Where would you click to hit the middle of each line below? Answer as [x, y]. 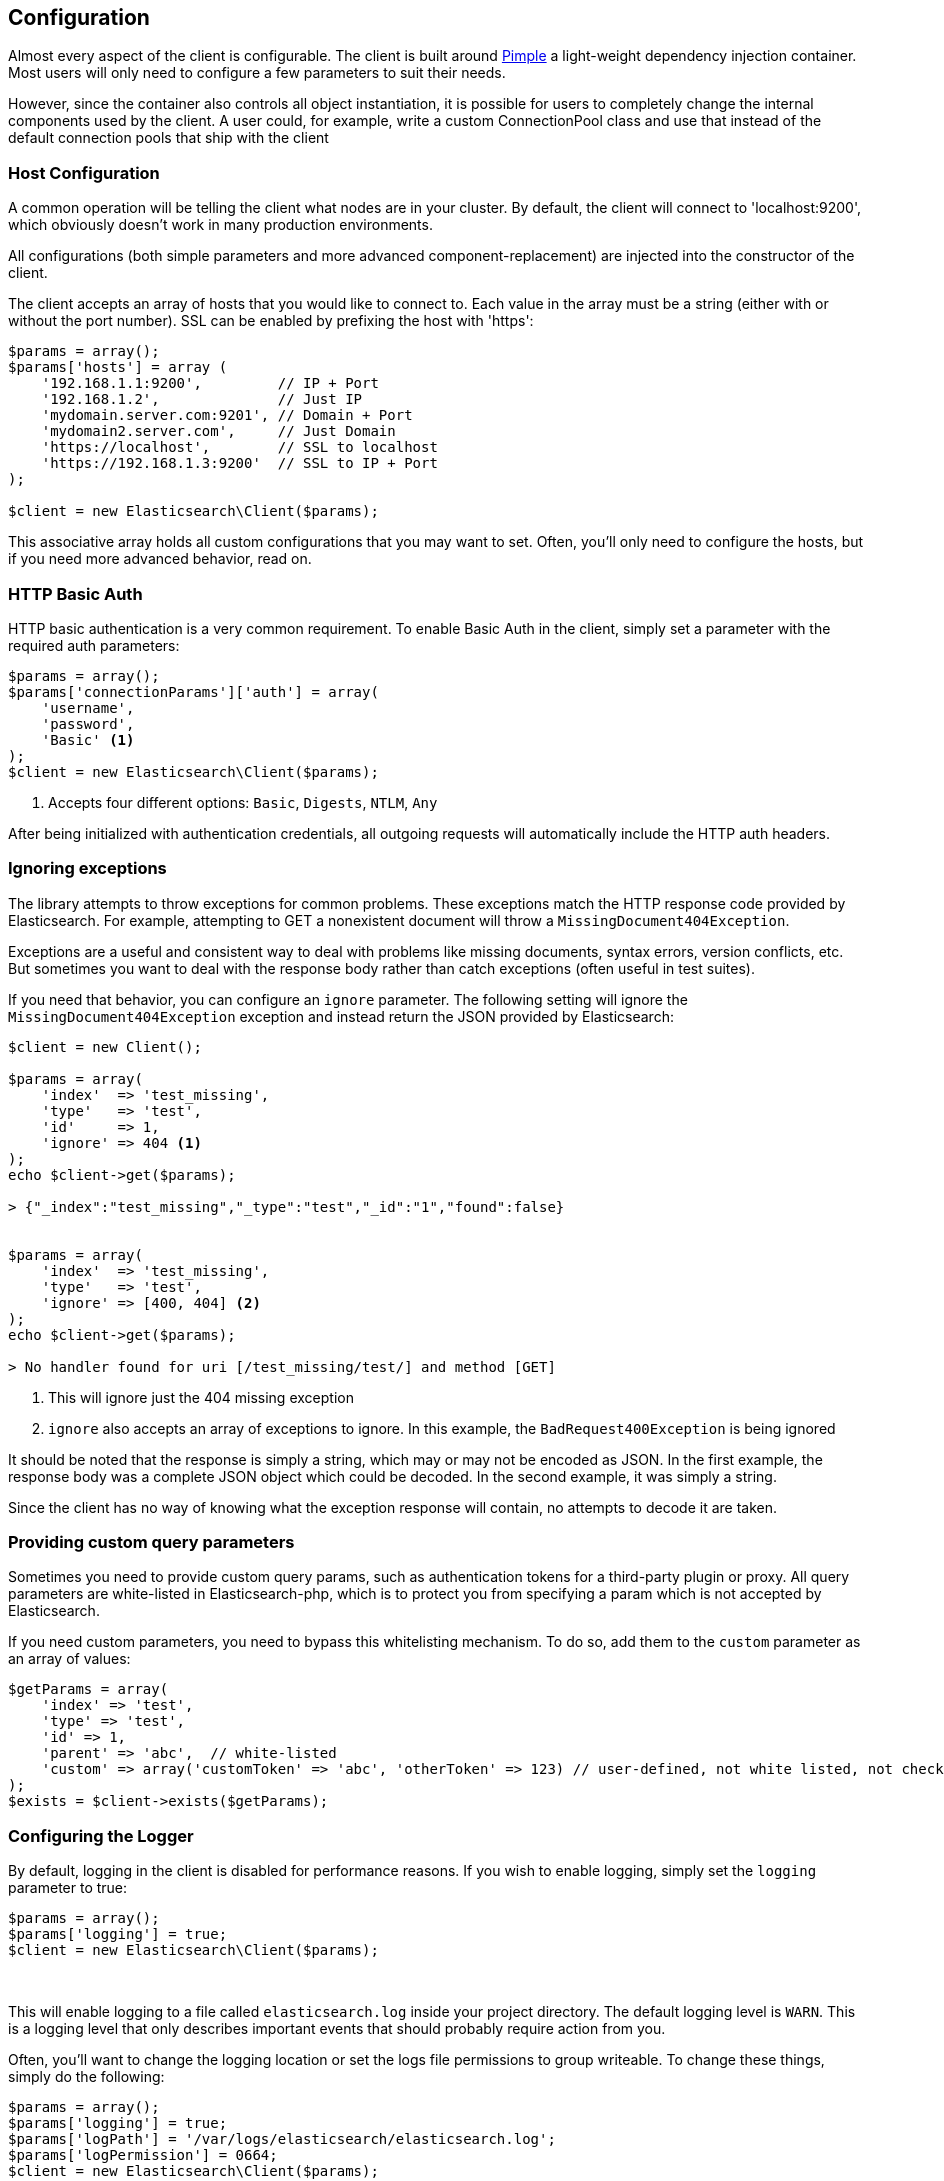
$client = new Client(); [105, 1046]
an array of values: [69, 1659]
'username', [88, 707]
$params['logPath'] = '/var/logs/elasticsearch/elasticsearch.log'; [282, 2139]
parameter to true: [68, 1888]
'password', [88, 723]
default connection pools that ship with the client [168, 138]
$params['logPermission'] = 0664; [143, 2155]
